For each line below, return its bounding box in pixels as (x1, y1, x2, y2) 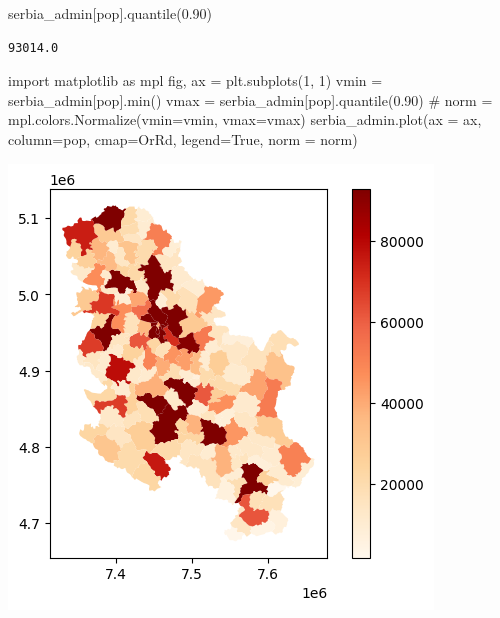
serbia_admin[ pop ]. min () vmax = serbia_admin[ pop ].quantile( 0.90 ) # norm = (8, 89, 493, 110)
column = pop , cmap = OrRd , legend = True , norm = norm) (8, 128, 358, 149)
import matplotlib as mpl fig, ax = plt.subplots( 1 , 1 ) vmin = (8, 70, 383, 91)
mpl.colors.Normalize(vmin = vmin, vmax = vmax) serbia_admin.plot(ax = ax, (8, 109, 482, 130)
